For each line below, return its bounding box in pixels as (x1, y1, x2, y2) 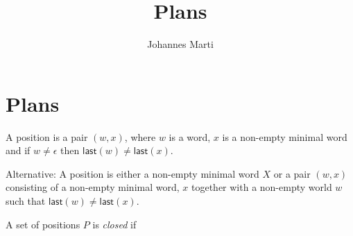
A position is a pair (6, 129, 88, 144)
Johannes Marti (147, 37, 214, 51)
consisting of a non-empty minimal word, (6, 180, 180, 194)
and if (6, 143, 31, 158)
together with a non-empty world (191, 180, 332, 194)
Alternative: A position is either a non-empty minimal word (6, 166, 259, 180)
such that (6, 194, 46, 208)
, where (124, 129, 156, 144)
